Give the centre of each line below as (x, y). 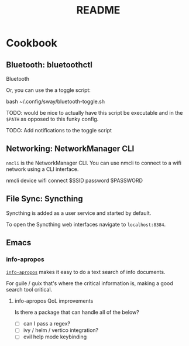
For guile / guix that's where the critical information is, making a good (90, 283)
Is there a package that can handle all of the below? (77, 312)
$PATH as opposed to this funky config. (52, 119)
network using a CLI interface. (42, 169)
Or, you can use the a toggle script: (48, 90)
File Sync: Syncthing (44, 199)
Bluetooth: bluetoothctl (49, 65)
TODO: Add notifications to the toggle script (59, 130)
